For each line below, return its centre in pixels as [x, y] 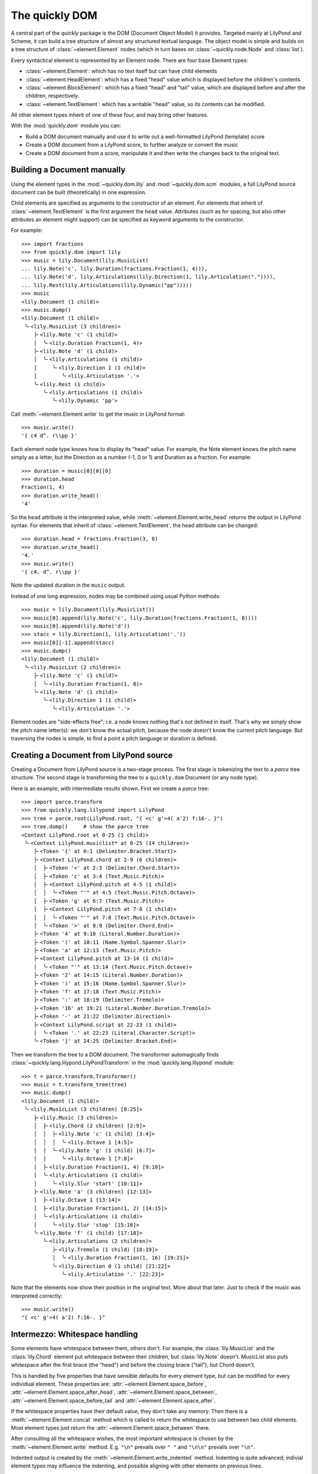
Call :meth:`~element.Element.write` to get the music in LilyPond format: [98, 414]
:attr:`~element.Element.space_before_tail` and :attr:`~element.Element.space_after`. [113, 1400]
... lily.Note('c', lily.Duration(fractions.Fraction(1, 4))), [115, 269]
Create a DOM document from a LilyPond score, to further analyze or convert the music [132, 145]
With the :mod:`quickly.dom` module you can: [66, 126]
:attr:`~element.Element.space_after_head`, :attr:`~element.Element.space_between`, [114, 1392]
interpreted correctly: [37, 1296]
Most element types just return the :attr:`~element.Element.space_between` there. [110, 1427]
